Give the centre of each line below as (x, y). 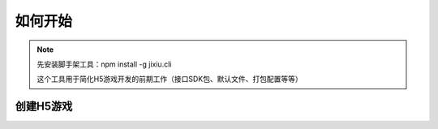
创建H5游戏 (44, 107)
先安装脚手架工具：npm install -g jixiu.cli (104, 64)
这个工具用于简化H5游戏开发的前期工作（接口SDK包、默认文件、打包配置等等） (170, 79)
